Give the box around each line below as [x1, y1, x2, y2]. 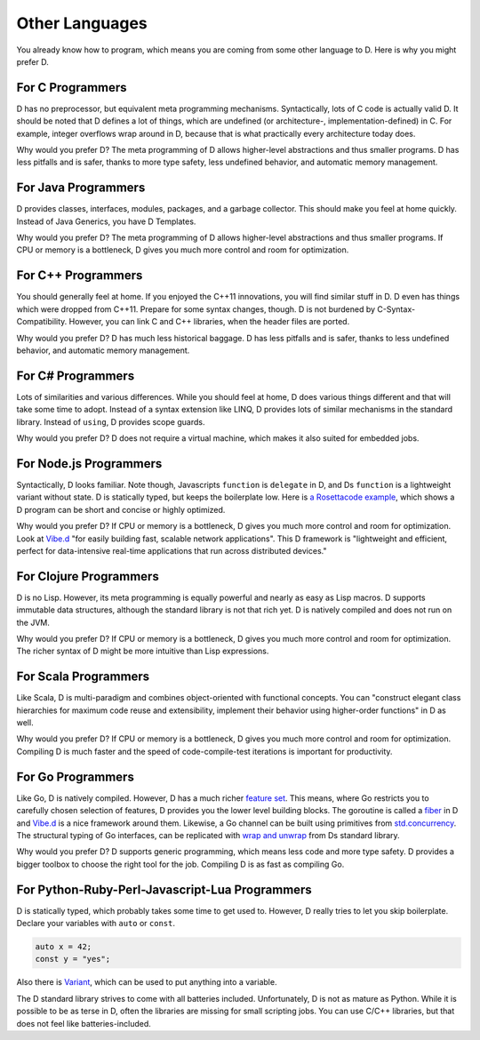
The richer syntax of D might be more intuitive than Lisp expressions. [16, 645, 269, 657]
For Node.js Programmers [16, 456, 163, 471]
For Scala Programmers [16, 669, 150, 684]
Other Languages [16, 13, 148, 33]
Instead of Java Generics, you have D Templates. [16, 216, 196, 227]
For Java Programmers [16, 180, 146, 196]
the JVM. [16, 617, 51, 628]
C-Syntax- [377, 303, 416, 315]
